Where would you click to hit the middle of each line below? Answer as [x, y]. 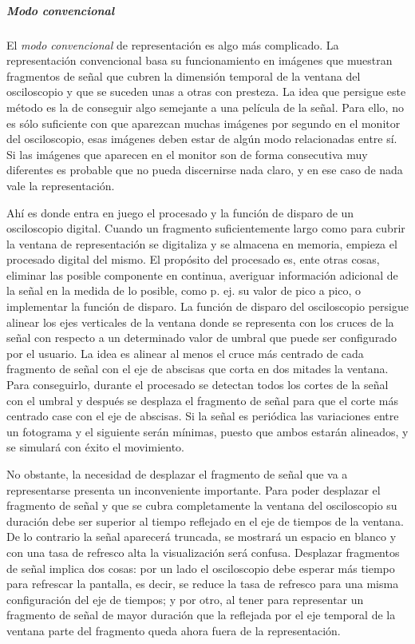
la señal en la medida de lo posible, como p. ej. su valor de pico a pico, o [184, 290]
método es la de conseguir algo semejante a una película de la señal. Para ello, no [205, 107]
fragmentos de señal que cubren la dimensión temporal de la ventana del [184, 76]
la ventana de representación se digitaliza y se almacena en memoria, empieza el [202, 243]
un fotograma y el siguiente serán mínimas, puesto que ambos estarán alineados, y [207, 431]
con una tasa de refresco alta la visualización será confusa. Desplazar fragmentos [203, 552]
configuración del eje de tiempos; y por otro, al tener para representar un [185, 599]
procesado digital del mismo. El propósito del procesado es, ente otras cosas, [193, 259]
